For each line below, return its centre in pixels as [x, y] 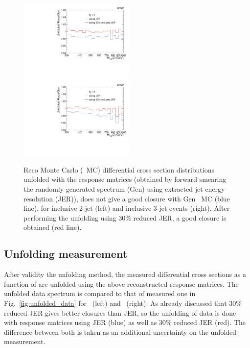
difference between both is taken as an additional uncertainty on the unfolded [120, 332]
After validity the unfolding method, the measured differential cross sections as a [125, 274]
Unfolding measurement [66, 254]
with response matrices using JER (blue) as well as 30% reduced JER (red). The [125, 322]
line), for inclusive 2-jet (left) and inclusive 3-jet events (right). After [127, 208]
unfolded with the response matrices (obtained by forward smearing [125, 179]
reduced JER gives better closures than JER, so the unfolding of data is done [120, 312]
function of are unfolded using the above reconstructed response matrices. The [121, 284]
